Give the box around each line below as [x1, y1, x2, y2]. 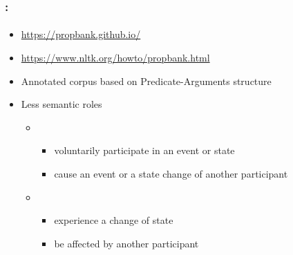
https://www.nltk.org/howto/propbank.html [21, 50, 210, 65]
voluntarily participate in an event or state [54, 143, 235, 158]
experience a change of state [54, 213, 173, 227]
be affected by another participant [54, 236, 199, 250]
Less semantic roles [21, 97, 102, 111]
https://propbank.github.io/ [21, 27, 141, 41]
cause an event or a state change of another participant [54, 167, 288, 180]
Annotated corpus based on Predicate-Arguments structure [21, 73, 272, 88]
